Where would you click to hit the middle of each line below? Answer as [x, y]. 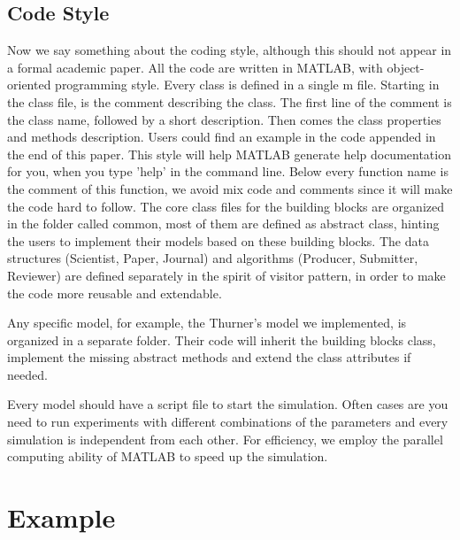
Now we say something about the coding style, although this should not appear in [230, 50]
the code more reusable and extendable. [115, 293]
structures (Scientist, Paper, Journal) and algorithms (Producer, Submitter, [213, 258]
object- [406, 67]
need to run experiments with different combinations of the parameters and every [228, 422]
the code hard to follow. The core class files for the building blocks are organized [226, 206]
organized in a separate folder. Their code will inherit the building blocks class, [222, 339]
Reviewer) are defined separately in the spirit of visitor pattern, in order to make [226, 275]
